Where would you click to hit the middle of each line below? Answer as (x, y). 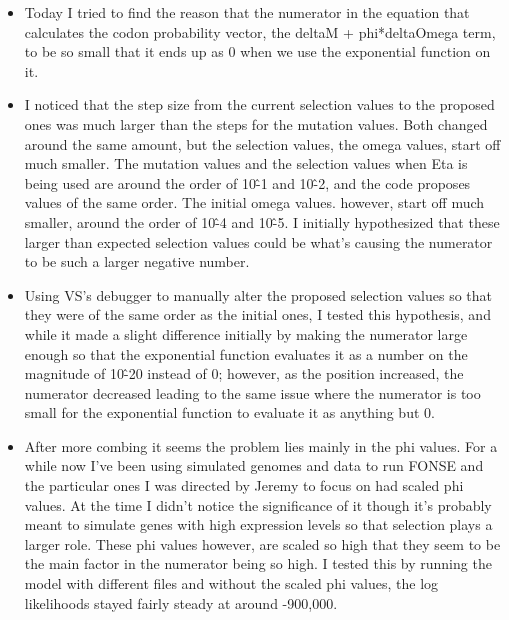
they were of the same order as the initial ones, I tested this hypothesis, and (257, 314)
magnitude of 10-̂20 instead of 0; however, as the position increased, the (244, 373)
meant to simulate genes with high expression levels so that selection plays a (258, 524)
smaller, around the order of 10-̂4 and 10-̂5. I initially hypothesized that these (262, 221)
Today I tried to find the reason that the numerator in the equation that (247, 12)
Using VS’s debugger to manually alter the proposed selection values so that (258, 294)
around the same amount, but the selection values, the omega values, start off (262, 143)
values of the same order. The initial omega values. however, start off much (254, 202)
